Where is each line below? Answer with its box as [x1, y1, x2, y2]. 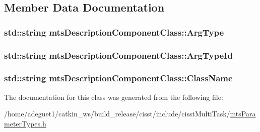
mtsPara [230, 108, 256, 119]
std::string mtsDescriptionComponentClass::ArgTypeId [4, 49, 233, 61]
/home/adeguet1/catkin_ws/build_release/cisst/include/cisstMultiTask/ [4, 108, 230, 119]
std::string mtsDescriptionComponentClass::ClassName [4, 72, 233, 84]
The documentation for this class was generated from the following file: [4, 91, 223, 102]
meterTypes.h [4, 118, 46, 128]
